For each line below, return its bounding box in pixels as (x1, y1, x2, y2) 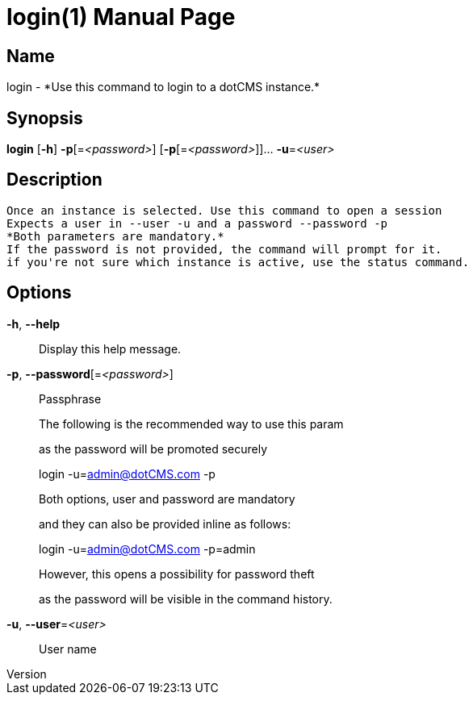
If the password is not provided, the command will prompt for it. (6, 242, 442, 256)
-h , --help (6, 316, 61, 331)
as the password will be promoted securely (39, 441, 268, 456)
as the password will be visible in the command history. (39, 591, 333, 606)
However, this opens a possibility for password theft (39, 566, 315, 581)
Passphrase (39, 391, 102, 406)
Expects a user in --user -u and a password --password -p (6, 216, 388, 230)
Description (6, 169, 103, 190)
